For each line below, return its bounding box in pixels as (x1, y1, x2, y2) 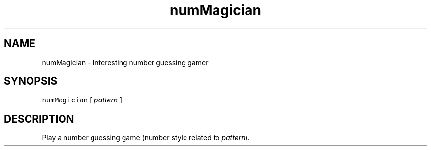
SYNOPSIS (4, 75, 58, 88)
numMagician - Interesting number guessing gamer (42, 58, 209, 67)
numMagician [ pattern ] (42, 96, 123, 104)
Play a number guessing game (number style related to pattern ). (42, 133, 250, 142)
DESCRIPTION (4, 112, 74, 125)
